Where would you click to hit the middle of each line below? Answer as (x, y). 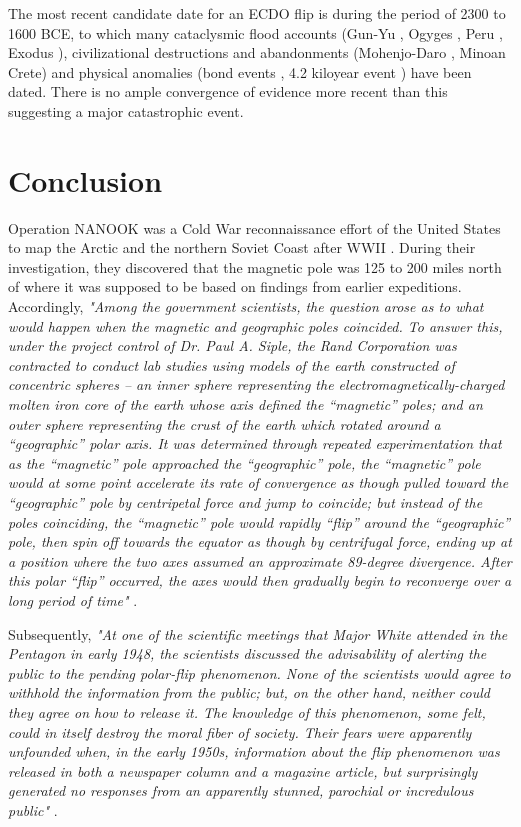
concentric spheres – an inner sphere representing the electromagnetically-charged (256, 384)
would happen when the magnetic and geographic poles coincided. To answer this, (255, 325)
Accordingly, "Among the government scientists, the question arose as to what (246, 306)
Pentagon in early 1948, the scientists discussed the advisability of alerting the (247, 653)
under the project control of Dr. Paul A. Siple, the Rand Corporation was (232, 345)
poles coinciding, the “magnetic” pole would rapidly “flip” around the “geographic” (259, 521)
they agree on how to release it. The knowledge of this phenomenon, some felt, (247, 711)
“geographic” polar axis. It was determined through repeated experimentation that (255, 443)
